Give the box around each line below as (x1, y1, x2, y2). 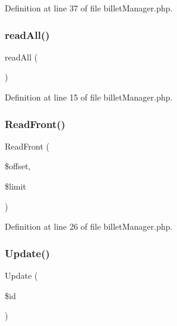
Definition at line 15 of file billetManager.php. (5, 91, 173, 103)
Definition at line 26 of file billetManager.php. (5, 220, 173, 233)
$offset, (5, 160, 31, 172)
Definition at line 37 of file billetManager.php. (5, 2, 173, 14)
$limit (5, 180, 26, 192)
